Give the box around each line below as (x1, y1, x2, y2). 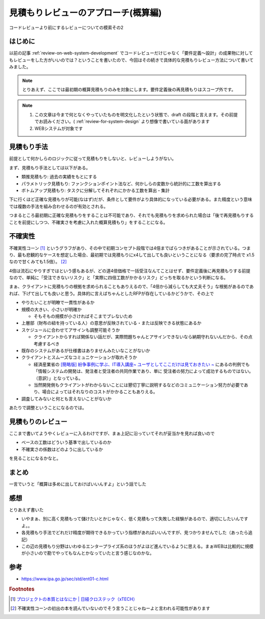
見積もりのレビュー (9, 417, 67, 426)
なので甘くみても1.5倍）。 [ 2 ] (9, 259, 67, 265)
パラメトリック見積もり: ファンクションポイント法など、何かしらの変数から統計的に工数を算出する (21, 181, 221, 187)
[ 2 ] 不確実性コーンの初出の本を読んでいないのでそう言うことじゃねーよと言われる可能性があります (10, 605, 211, 611)
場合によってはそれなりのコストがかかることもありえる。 (42, 389, 158, 395)
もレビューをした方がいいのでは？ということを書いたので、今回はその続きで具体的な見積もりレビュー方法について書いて (9, 57, 254, 63)
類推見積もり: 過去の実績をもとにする (21, 174, 97, 180)
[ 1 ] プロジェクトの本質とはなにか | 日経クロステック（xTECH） (10, 596, 137, 602)
